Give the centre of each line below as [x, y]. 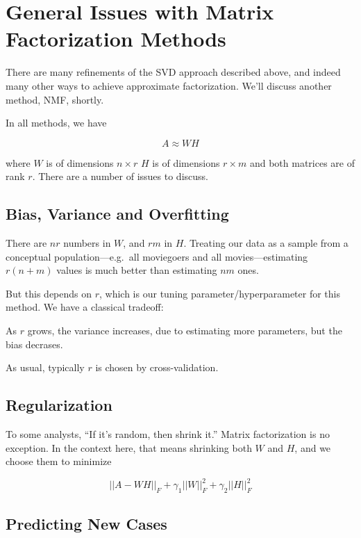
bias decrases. [34, 344]
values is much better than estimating [137, 270]
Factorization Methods [116, 39]
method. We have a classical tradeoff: [85, 307]
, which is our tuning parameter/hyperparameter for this [220, 293]
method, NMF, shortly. [55, 99]
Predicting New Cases [86, 523]
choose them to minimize [59, 461]
